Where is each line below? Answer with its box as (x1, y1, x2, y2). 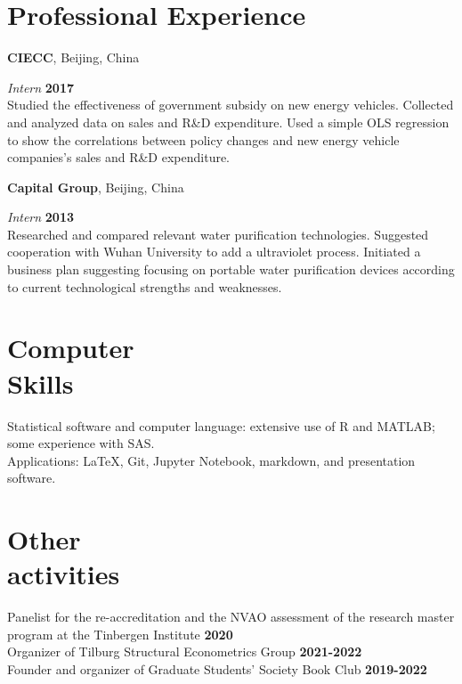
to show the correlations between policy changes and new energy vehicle (7, 130, 400, 149)
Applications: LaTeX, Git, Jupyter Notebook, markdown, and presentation (7, 451, 416, 469)
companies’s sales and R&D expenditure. (7, 148, 231, 167)
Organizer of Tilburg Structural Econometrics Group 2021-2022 (7, 642, 362, 661)
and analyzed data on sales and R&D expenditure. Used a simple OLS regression (7, 112, 450, 131)
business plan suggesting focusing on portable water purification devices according (7, 260, 455, 279)
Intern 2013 (7, 208, 75, 226)
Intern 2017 (7, 77, 75, 96)
